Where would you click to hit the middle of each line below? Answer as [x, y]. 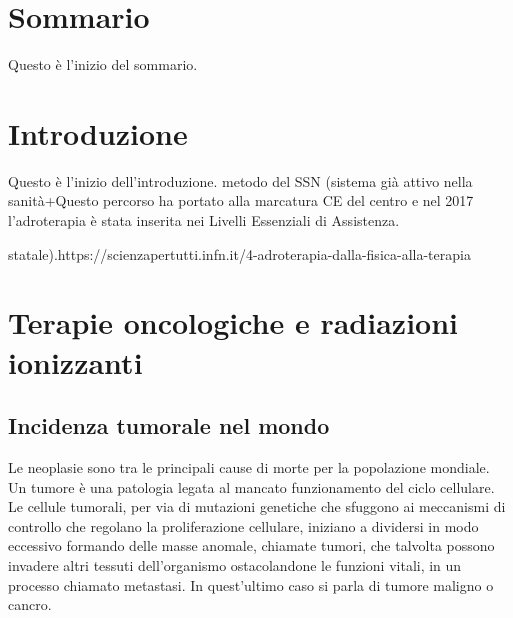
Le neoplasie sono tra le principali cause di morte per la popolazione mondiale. [249, 466]
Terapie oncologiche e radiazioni [233, 322]
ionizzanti [75, 361]
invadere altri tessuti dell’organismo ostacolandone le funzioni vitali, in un [235, 564]
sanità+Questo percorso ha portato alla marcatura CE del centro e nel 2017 [241, 200]
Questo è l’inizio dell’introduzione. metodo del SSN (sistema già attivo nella [240, 180]
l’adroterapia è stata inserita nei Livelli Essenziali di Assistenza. [204, 220]
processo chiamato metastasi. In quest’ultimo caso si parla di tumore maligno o [251, 584]
